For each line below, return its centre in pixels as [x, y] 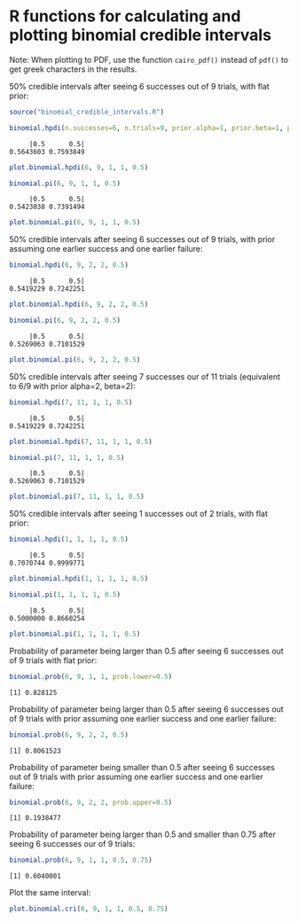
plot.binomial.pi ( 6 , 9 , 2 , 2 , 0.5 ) [75, 359]
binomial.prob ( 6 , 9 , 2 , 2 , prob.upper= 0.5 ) [91, 802]
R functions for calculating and [125, 16]
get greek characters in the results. [73, 69]
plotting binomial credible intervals [141, 35]
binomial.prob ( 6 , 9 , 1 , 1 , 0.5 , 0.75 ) [81, 860]
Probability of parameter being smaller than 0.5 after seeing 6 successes [142, 767]
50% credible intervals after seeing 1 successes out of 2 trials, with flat [139, 514]
